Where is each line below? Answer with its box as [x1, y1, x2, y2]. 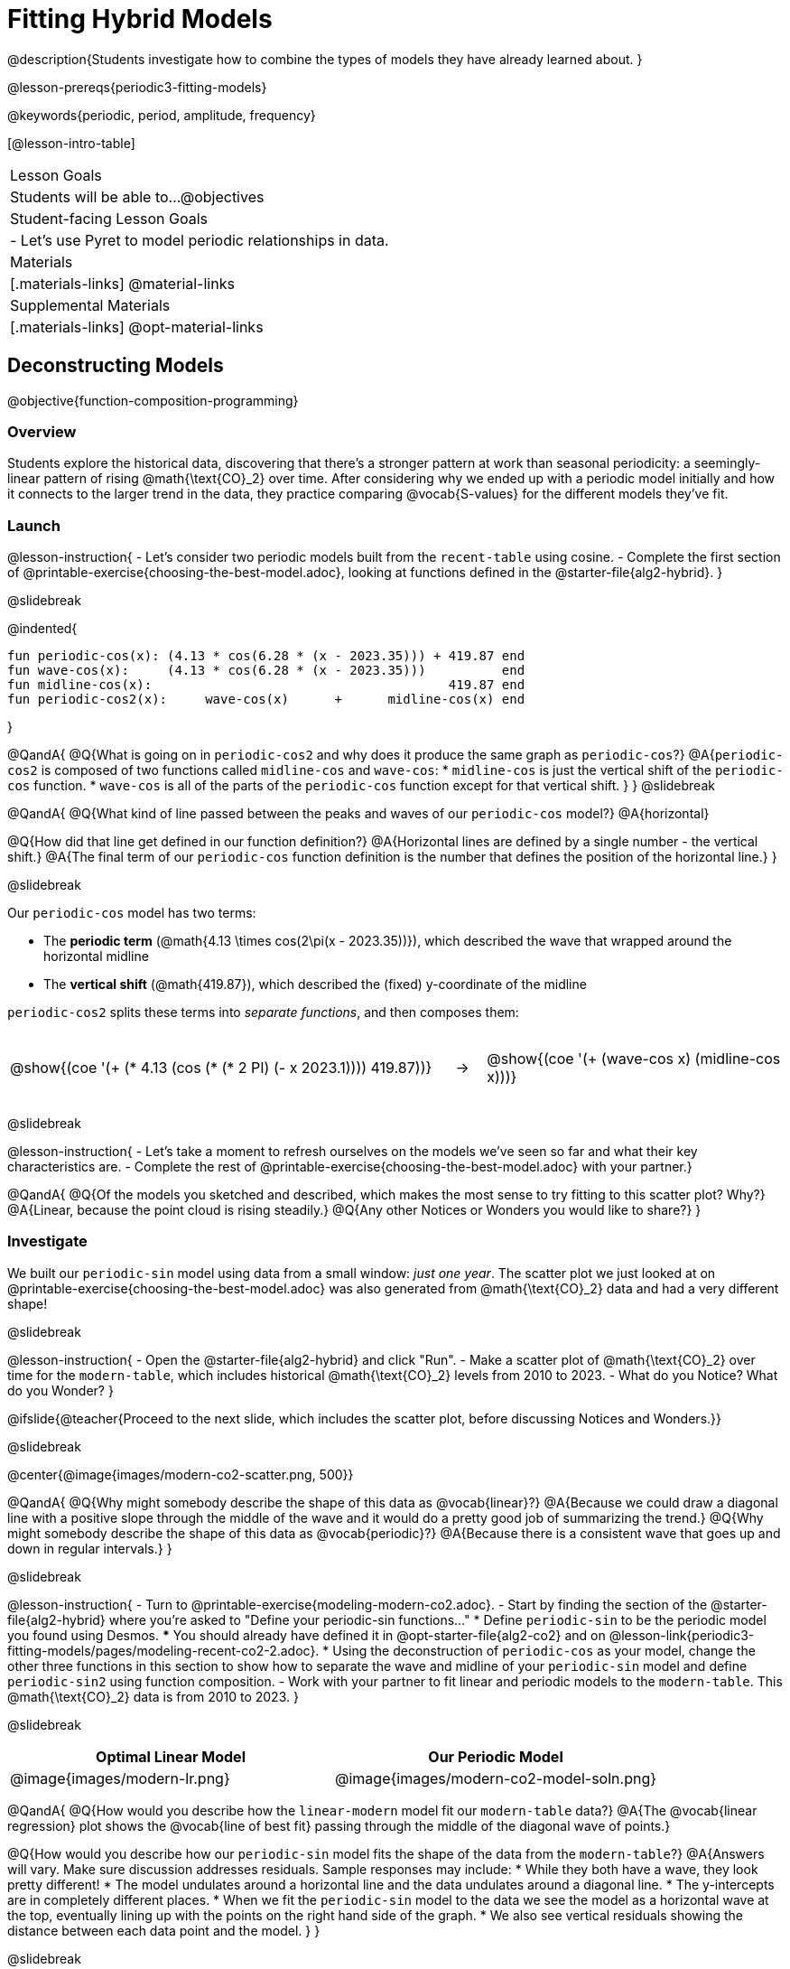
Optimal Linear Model [96, 1747, 246, 1766]
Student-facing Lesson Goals [10, 209, 209, 228]
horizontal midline [43, 948, 149, 965]
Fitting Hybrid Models [7, 4, 273, 34]
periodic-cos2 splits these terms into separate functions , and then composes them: [7, 1004, 519, 1021]
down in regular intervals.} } [7, 1540, 172, 1556]
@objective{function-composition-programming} [7, 392, 299, 408]
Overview [7, 422, 77, 441]
